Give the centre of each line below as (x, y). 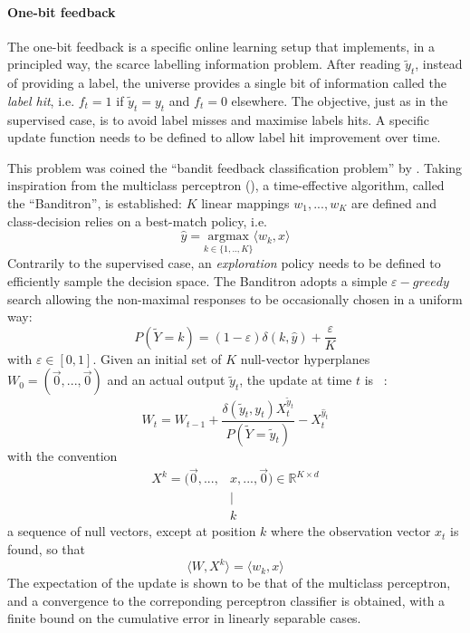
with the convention (62, 455)
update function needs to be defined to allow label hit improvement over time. (224, 137)
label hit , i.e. (41, 100)
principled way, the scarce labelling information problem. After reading (204, 64)
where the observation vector (351, 531)
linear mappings (245, 202)
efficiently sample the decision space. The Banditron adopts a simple (197, 280)
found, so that (47, 549)
